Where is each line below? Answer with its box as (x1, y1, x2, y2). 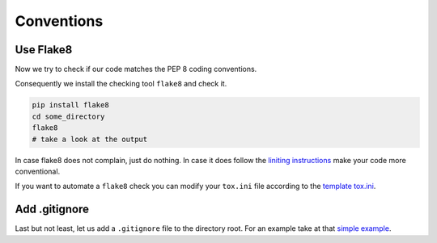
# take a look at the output (32, 134, 148, 144)
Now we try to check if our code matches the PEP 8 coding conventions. (15, 65, 257, 74)
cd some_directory (32, 111, 105, 121)
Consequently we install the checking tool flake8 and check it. (15, 79, 227, 89)
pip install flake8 (32, 101, 109, 110)
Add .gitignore (15, 203, 89, 216)
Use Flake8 (15, 43, 73, 57)
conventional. (15, 166, 61, 176)
